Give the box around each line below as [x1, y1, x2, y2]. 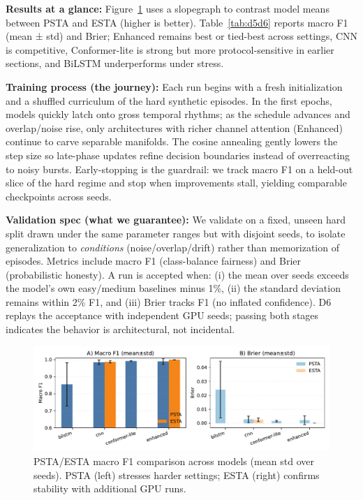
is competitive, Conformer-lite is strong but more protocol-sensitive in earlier [6, 42, 334, 57]
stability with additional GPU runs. [34, 481, 186, 496]
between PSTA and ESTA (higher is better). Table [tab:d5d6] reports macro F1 [6, 15, 348, 29]
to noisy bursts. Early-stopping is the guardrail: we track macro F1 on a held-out [6, 161, 353, 176]
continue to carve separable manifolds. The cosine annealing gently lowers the [6, 134, 338, 149]
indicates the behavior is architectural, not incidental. [6, 322, 235, 337]
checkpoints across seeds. [6, 189, 112, 203]
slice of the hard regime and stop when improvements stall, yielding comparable [6, 175, 347, 190]
